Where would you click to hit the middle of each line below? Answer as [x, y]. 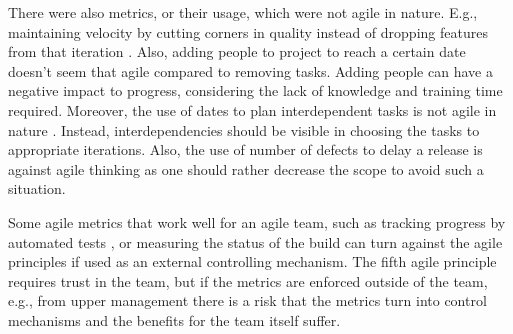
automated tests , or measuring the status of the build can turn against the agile [255, 241]
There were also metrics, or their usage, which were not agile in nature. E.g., [243, 12]
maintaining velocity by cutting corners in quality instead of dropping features [248, 31]
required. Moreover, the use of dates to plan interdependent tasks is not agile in [252, 109]
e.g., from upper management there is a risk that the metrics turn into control [247, 300]
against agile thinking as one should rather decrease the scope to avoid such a [246, 168]
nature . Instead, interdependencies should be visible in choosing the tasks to [244, 129]
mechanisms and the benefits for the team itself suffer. [174, 319]
